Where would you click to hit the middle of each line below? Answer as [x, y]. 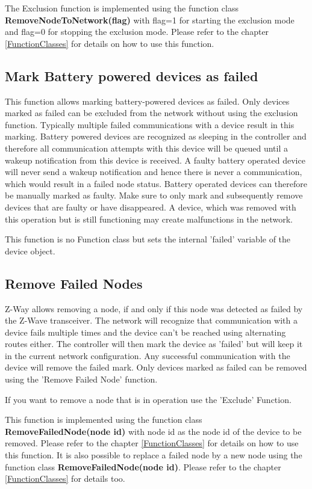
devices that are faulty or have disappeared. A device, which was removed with [151, 207]
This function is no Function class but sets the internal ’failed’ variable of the [148, 239]
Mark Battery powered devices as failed [132, 75]
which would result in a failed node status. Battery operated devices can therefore [156, 183]
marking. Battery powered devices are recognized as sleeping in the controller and [156, 136]
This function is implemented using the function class [104, 420]
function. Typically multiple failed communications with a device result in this [150, 124]
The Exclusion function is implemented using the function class [122, 8]
